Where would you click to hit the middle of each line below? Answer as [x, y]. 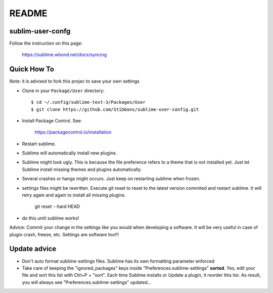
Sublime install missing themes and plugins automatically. [82, 169]
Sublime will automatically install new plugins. [70, 153]
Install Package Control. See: [52, 120]
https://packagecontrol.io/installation [73, 132]
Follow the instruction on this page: [46, 44]
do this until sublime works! [51, 218]
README [28, 13]
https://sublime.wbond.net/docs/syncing [64, 55]
